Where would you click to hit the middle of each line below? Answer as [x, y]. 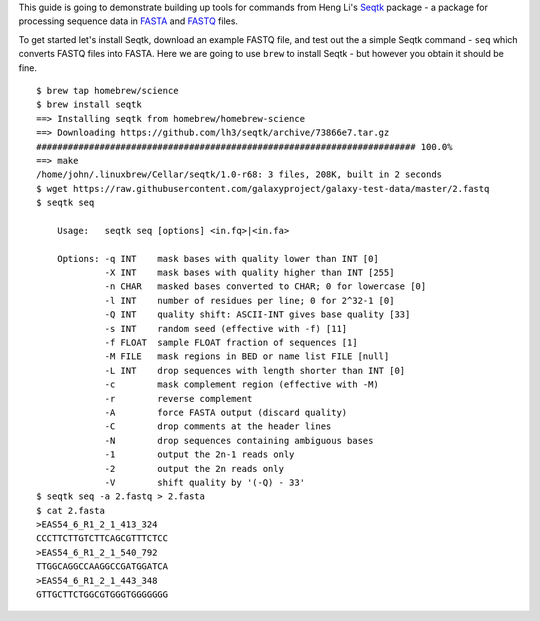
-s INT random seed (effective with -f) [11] [226, 328]
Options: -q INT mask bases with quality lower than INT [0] [217, 258]
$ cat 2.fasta [70, 510]
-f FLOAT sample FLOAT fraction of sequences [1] [231, 342]
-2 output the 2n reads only [194, 468]
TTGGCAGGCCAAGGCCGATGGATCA [102, 566]
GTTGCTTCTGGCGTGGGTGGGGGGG [102, 594]
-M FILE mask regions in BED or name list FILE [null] [247, 356]
